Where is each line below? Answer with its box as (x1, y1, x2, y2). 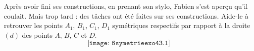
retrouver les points (4, 20, 63, 30)
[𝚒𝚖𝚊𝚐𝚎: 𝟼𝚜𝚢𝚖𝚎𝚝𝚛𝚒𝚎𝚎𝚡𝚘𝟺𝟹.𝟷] (87, 40, 170, 47)
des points (22, 29, 53, 40)
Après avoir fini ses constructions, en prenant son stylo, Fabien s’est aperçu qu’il (4, 1, 248, 11)
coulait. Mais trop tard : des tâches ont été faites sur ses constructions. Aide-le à (4, 10, 249, 21)
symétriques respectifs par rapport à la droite (112, 20, 250, 30)
